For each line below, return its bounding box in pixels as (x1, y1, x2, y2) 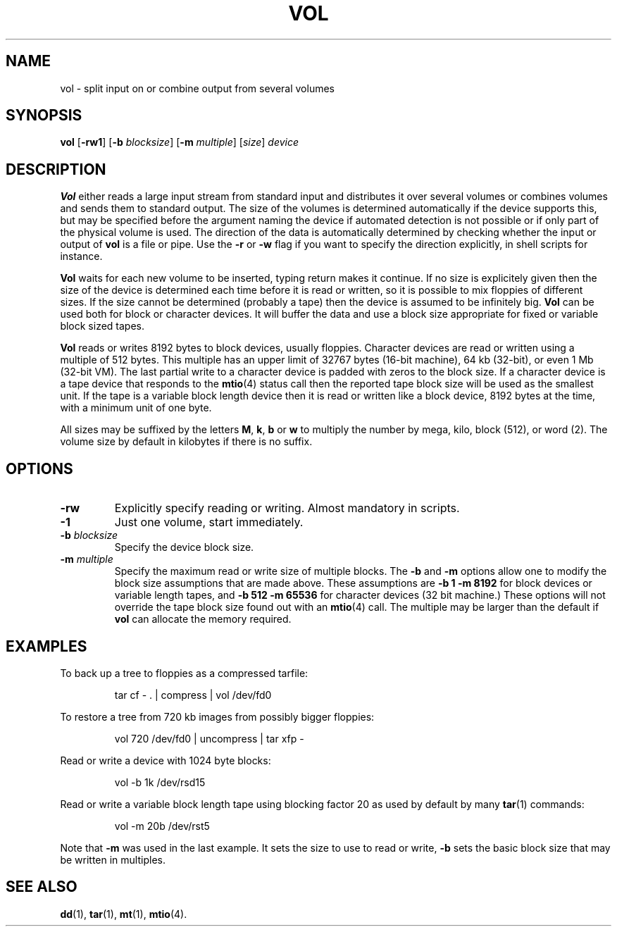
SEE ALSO (6, 878, 77, 896)
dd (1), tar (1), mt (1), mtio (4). (60, 907, 187, 920)
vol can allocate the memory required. (114, 613, 292, 626)
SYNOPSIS (6, 106, 82, 125)
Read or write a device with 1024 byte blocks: (60, 754, 271, 766)
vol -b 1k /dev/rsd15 (114, 776, 206, 788)
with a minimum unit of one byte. (60, 402, 212, 414)
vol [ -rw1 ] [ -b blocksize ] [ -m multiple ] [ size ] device (60, 136, 299, 149)
